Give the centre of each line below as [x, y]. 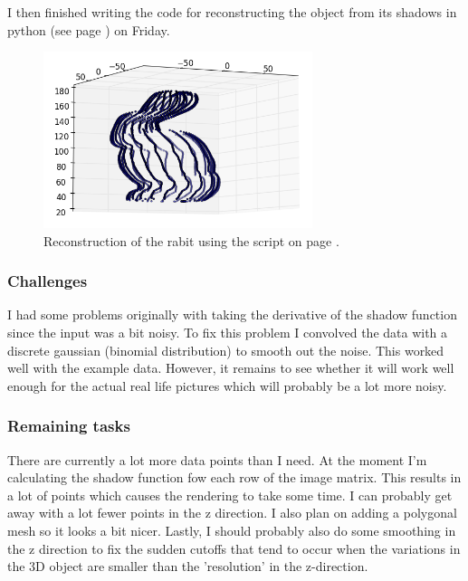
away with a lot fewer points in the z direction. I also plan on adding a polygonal [232, 513]
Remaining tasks [69, 426]
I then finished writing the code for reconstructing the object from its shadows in [232, 12]
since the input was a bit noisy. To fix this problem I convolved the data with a [228, 333]
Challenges [48, 281]
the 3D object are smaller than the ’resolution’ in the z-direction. [188, 566]
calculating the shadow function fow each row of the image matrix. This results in [234, 477]
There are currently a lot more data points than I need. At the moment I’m [217, 459]
